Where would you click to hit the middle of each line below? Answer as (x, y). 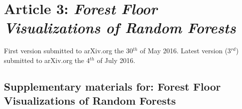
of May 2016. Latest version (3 (186, 51)
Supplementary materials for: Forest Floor (112, 86)
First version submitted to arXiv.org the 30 (69, 51)
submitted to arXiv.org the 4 (47, 60)
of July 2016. (116, 60)
